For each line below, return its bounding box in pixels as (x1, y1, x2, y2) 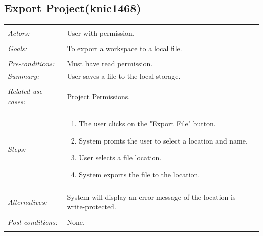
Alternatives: (8, 196, 47, 207)
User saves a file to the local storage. (67, 71, 181, 81)
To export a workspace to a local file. (67, 43, 182, 54)
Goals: (8, 43, 27, 54)
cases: (8, 96, 26, 106)
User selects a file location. (79, 152, 162, 163)
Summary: (8, 71, 39, 81)
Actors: (8, 28, 30, 38)
